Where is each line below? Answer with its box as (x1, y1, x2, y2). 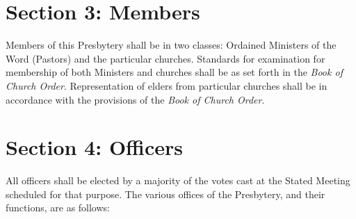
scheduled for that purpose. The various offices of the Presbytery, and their (6, 186, 325, 201)
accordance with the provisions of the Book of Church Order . (6, 92, 265, 106)
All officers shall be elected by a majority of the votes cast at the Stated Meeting (6, 173, 350, 188)
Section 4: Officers (6, 133, 183, 161)
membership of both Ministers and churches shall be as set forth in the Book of (6, 65, 343, 79)
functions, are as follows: (6, 200, 110, 215)
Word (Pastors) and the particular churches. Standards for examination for (6, 51, 325, 65)
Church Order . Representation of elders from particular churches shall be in (6, 78, 327, 92)
